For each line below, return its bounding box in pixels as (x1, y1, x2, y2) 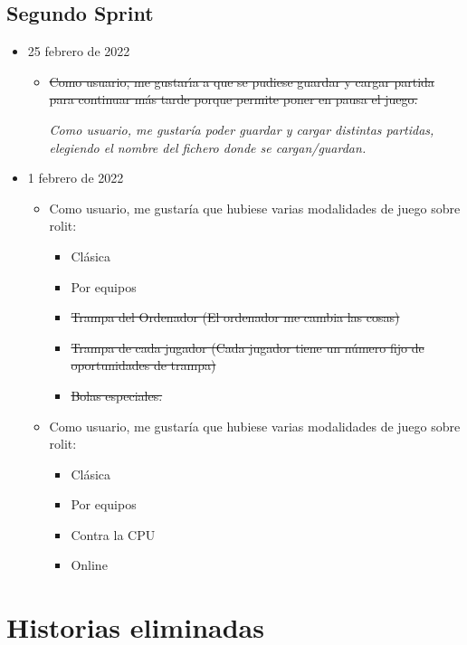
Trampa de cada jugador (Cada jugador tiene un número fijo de (71, 337, 424, 356)
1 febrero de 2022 (27, 168, 124, 187)
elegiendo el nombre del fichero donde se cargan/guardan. (49, 138, 367, 157)
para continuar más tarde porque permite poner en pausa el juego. (49, 90, 418, 109)
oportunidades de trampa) (71, 356, 216, 375)
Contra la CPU (71, 525, 156, 544)
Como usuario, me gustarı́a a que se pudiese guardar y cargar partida (49, 71, 434, 90)
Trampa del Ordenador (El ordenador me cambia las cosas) (71, 308, 400, 327)
